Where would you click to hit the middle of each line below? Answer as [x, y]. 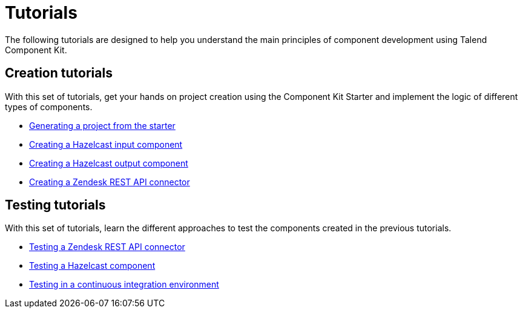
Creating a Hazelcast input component [106, 144]
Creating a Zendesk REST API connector [110, 182]
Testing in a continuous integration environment [124, 285]
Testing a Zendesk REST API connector [107, 247]
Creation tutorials [59, 73]
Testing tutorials [55, 205]
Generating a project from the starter [102, 125]
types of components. [49, 107]
